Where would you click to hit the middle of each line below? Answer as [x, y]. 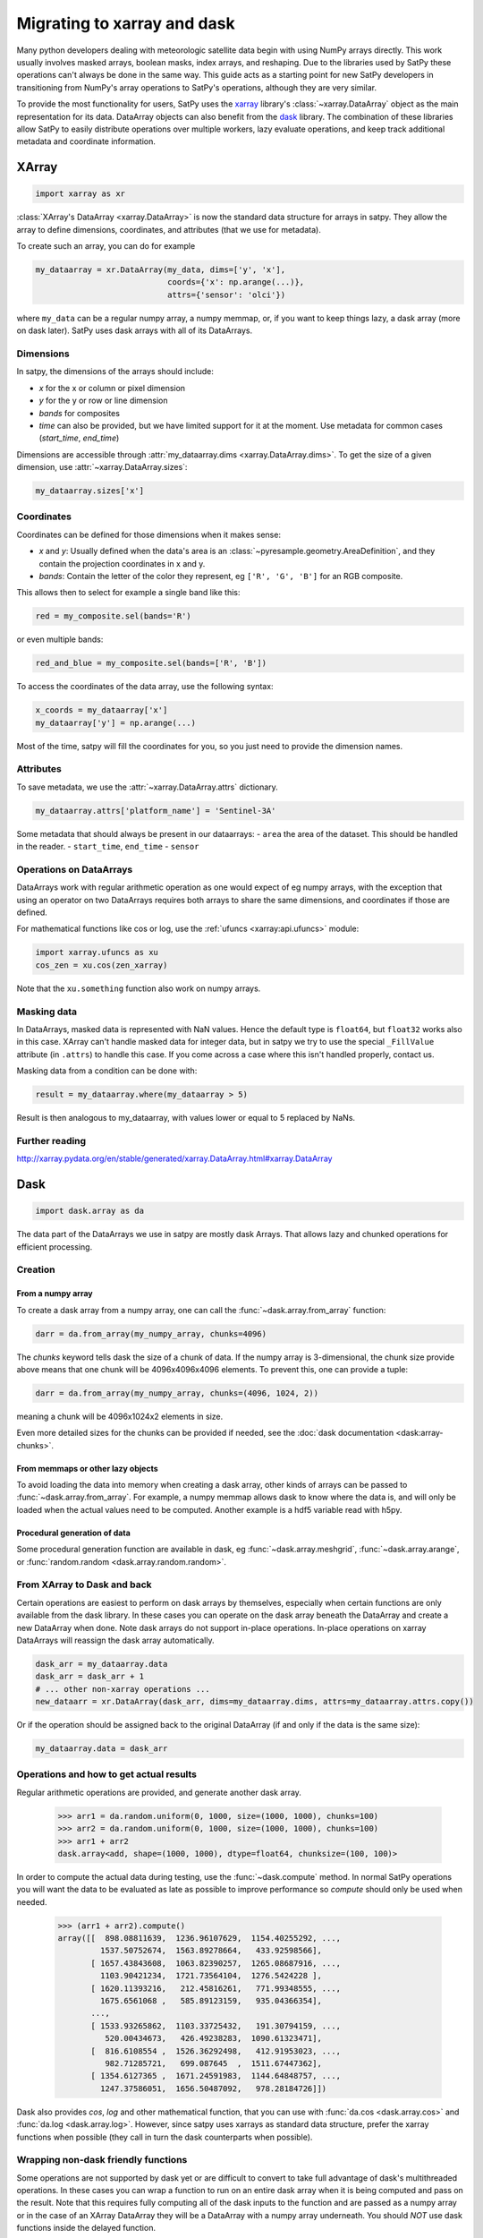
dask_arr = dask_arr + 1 [90, 1677]
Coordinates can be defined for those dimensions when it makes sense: [149, 534]
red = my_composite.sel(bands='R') [113, 616]
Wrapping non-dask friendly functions [102, 2160]
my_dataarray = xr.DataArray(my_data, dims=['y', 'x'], [161, 270]
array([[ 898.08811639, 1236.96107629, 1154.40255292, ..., [199, 1939]
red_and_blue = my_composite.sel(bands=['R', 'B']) [151, 663]
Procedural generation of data [74, 1533]
